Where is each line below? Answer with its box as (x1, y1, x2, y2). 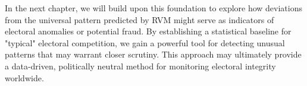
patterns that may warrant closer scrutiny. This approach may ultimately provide (5, 48, 302, 60)
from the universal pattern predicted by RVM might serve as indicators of (5, 13, 274, 26)
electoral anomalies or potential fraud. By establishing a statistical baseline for (5, 25, 292, 37)
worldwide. (5, 71, 44, 84)
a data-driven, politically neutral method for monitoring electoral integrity (5, 59, 276, 72)
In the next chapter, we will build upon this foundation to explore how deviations (5, 2, 303, 14)
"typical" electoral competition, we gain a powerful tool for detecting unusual (5, 36, 285, 49)
